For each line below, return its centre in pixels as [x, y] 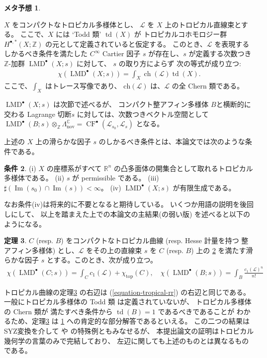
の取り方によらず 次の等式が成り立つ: [180, 63]
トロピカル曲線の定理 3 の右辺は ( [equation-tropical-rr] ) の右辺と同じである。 [127, 292]
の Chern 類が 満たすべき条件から [58, 311]
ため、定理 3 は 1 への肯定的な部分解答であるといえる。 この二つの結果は [130, 321]
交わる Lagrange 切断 [38, 114]
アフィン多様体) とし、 [41, 250]
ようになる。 [25, 224]
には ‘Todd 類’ [79, 34]
